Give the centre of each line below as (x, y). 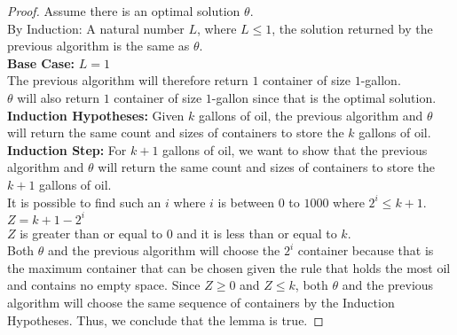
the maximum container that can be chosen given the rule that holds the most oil (229, 267)
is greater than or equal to (91, 233)
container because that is (366, 250)
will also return (58, 97)
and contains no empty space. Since (104, 285)
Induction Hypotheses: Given (96, 115)
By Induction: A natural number (96, 28)
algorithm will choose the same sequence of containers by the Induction (201, 302)
